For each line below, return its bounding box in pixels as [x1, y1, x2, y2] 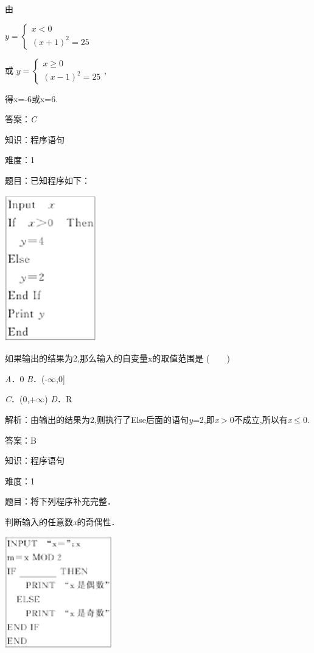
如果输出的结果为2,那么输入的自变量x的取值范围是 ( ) [5, 352, 230, 365]
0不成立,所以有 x [229, 413, 292, 425]
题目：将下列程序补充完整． [5, 495, 116, 508]
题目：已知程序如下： [5, 173, 90, 186]
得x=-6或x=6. [5, 92, 58, 105]
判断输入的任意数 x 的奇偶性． [5, 515, 120, 528]
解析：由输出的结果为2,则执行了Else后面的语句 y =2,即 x [5, 413, 219, 425]
